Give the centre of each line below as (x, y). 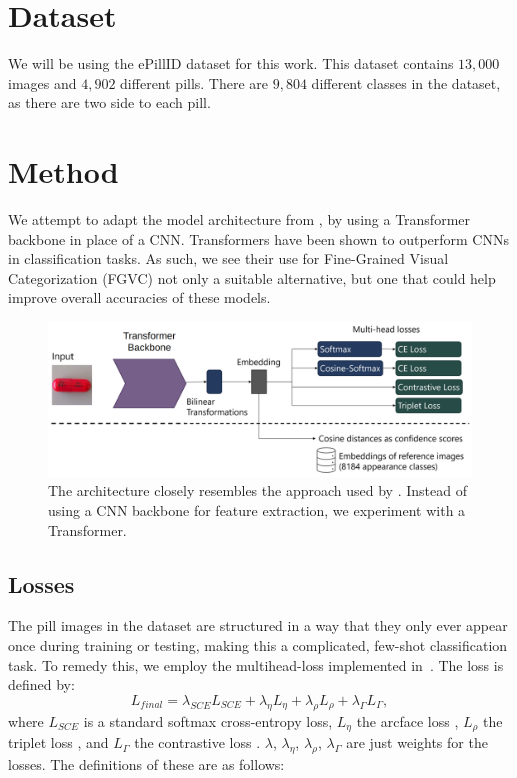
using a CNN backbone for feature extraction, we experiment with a (257, 510)
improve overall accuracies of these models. (139, 297)
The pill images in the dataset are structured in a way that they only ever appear (258, 625)
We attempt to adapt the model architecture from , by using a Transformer (239, 219)
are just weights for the (417, 742)
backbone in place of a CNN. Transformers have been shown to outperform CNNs (258, 238)
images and (42, 82)
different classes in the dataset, (406, 82)
